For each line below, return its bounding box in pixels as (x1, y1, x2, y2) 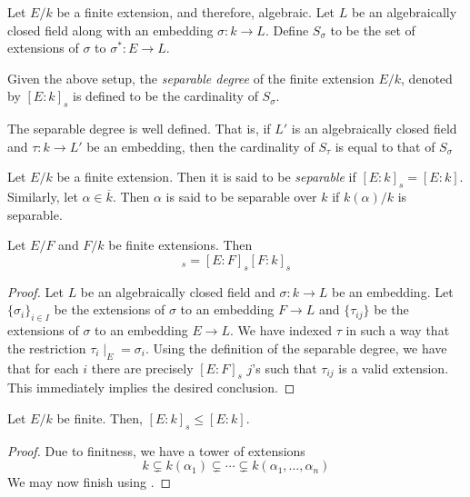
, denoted (401, 68, 453, 87)
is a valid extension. (338, 358, 449, 377)
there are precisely (91, 358, 194, 377)
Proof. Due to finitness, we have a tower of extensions (7, 441, 305, 460)
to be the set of (330, 20, 415, 39)
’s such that (252, 358, 317, 377)
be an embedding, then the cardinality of (86, 136, 315, 155)
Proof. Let (7, 282, 64, 301)
